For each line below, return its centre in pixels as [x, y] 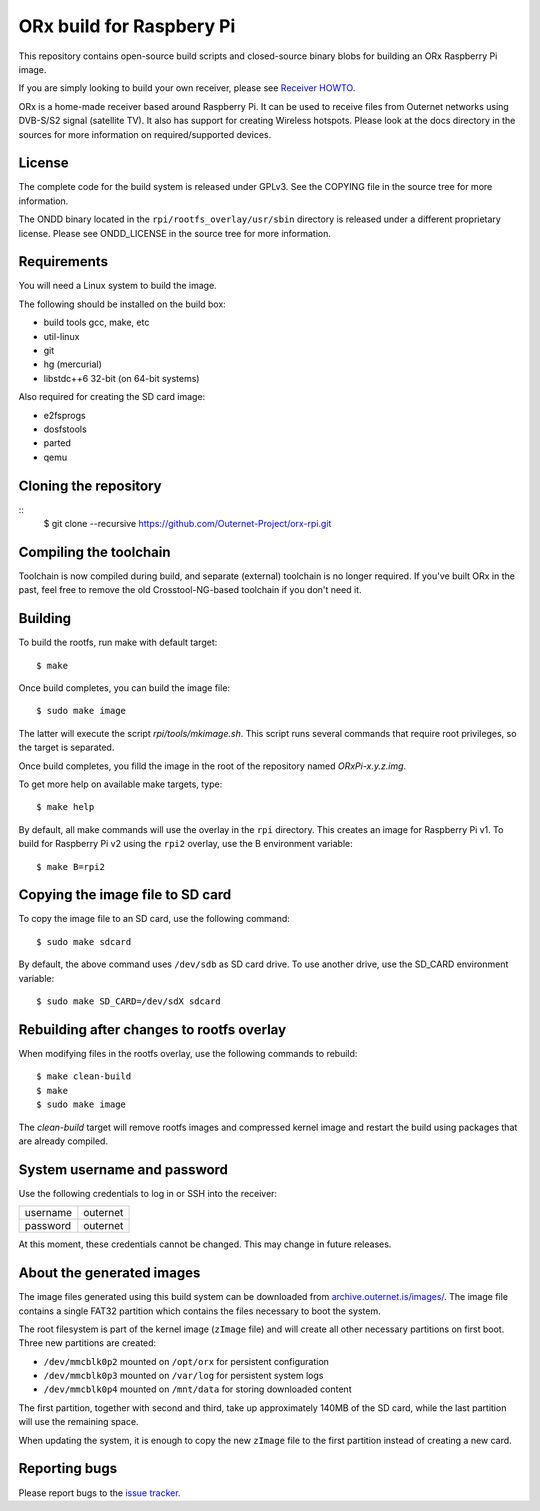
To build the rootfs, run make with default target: [118, 642]
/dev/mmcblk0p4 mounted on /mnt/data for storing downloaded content [197, 1389]
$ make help [65, 807]
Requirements [63, 261]
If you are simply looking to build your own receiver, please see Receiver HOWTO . [187, 88]
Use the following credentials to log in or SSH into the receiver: [148, 1193]
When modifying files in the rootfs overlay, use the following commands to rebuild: [188, 1053]
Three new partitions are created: [87, 1343]
